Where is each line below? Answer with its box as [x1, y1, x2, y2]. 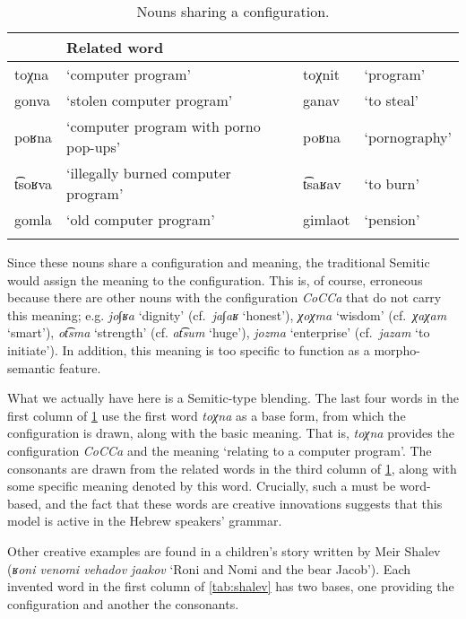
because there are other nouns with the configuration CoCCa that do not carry [7, 288, 442, 307]
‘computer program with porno [66, 116, 261, 136]
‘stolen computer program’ [66, 90, 233, 110]
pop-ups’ [66, 136, 121, 157]
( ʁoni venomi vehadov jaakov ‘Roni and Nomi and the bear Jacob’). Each [7, 559, 411, 578]
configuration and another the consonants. [7, 594, 239, 613]
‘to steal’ [364, 90, 419, 110]
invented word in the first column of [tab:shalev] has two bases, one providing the [7, 577, 454, 596]
